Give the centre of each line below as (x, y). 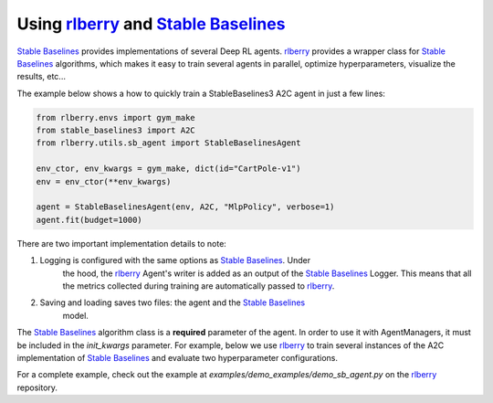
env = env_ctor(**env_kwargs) (104, 181)
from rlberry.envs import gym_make (115, 117)
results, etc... (41, 77)
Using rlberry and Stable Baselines (151, 24)
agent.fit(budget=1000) (89, 220)
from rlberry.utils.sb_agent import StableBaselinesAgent (168, 143)
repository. (37, 387)
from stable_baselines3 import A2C (115, 131)
